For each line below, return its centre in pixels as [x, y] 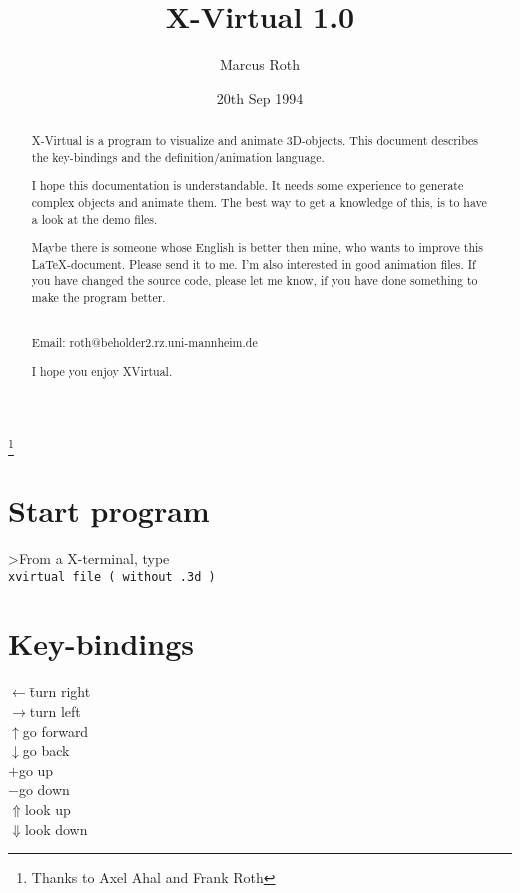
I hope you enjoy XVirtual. [102, 370]
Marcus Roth [260, 64]
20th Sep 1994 [260, 97]
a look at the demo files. [94, 218]
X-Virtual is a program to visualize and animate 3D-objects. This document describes [255, 140]
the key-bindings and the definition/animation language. [178, 156]
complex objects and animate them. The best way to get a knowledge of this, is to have [259, 201]
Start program [109, 510]
